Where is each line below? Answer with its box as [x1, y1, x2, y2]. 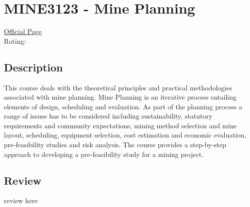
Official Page [4, 26, 42, 36]
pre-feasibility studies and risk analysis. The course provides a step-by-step [4, 139, 226, 150]
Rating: [4, 35, 26, 46]
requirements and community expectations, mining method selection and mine [4, 120, 237, 130]
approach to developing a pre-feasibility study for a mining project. [4, 149, 204, 159]
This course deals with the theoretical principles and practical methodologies [4, 82, 232, 92]
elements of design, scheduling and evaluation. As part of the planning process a [4, 101, 242, 111]
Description [4, 59, 63, 74]
